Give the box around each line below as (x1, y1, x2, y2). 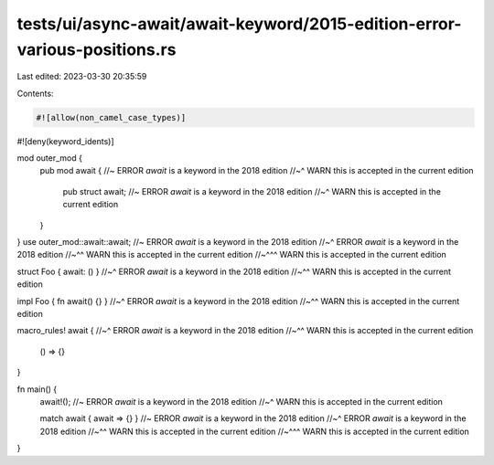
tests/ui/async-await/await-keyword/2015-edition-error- (16, 14, 462, 34)
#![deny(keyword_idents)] (16, 135, 114, 146)
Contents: (16, 88, 54, 99)
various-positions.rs (16, 39, 177, 59)
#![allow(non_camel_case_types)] (36, 112, 187, 122)
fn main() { (16, 384, 58, 395)
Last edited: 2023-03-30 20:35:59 (16, 71, 147, 82)
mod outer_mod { (16, 153, 82, 164)
